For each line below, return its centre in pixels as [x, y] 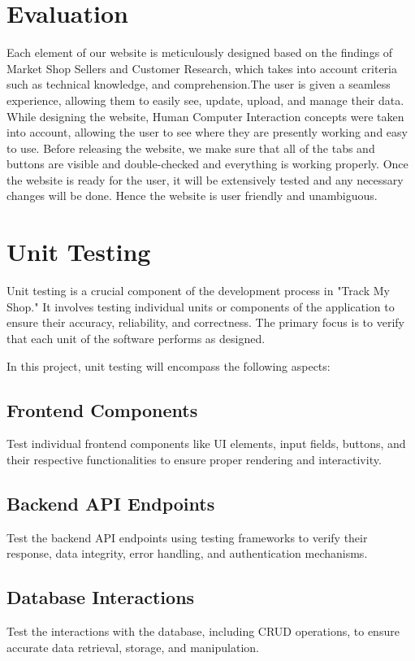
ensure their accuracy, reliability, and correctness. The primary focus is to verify [205, 322]
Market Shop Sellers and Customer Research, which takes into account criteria [202, 68]
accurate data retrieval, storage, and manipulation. [133, 647]
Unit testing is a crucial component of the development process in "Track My [198, 291]
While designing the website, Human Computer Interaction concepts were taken [205, 116]
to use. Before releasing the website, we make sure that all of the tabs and [191, 148]
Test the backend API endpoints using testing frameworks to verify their [187, 537]
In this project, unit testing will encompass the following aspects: [169, 365]
